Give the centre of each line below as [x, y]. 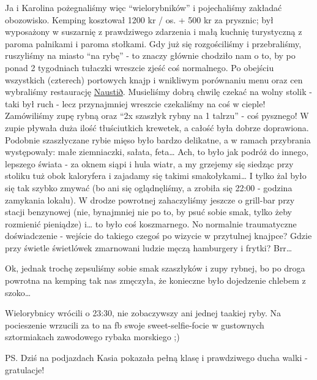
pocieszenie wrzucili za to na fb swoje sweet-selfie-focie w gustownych [135, 325]
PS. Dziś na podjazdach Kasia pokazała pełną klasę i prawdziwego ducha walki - [156, 358]
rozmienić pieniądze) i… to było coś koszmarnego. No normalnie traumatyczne [151, 223]
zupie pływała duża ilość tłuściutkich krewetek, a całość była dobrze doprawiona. [157, 127]
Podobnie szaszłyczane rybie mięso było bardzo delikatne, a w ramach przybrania [158, 139]
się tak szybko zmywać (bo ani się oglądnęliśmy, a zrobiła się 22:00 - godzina [149, 187]
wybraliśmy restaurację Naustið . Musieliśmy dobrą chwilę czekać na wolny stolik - [158, 92]
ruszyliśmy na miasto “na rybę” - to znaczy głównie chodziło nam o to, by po [150, 55]
